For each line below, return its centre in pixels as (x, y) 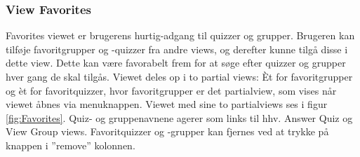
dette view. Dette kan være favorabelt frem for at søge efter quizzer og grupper (176, 63)
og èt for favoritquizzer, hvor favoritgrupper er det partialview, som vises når (171, 90)
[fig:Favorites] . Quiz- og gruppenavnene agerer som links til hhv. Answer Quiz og (179, 117)
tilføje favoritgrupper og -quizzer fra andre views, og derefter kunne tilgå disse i (177, 49)
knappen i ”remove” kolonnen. (71, 145)
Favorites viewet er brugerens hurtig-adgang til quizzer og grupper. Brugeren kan (180, 35)
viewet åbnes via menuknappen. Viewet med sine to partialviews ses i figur (167, 104)
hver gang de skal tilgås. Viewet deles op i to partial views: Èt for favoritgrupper (179, 76)
